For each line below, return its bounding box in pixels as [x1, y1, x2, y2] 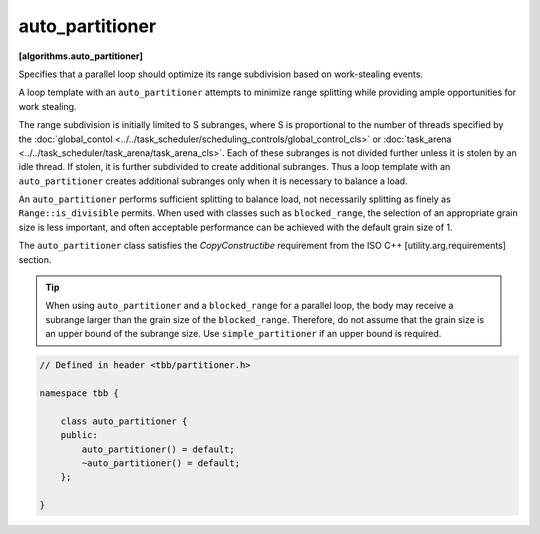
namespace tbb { [39, 387, 120, 399]
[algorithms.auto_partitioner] [18, 50, 144, 62]
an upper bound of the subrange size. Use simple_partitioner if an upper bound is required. [45, 328, 442, 340]
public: [60, 430, 99, 441]
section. [18, 253, 52, 265]
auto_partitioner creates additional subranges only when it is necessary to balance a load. [18, 175, 409, 187]
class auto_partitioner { [60, 415, 188, 427]
